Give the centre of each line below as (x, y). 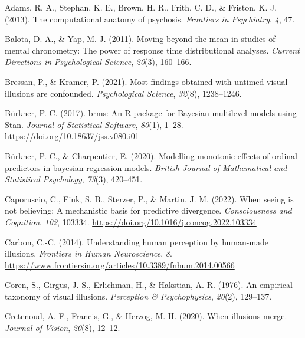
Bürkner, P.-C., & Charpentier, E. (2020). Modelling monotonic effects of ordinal (151, 155)
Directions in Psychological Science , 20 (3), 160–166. (98, 62)
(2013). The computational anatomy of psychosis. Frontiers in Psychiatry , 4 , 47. (150, 19)
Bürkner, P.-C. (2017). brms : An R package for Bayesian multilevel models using (151, 113)
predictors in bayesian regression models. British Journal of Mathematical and (146, 167)
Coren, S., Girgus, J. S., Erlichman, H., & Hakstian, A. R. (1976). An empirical (149, 285)
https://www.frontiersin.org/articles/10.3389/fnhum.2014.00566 (120, 265)
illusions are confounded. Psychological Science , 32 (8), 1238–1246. (123, 93)
